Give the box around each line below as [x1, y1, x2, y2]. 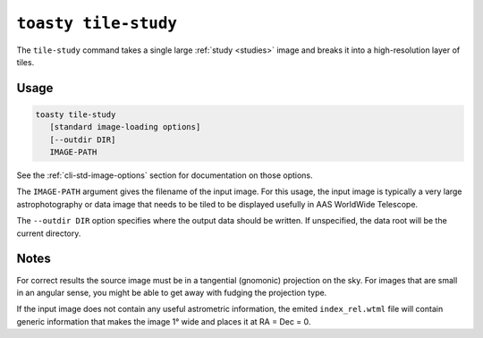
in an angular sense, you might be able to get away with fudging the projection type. [16, 287, 327, 298]
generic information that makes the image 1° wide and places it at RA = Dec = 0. [16, 316, 311, 326]
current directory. [16, 228, 81, 239]
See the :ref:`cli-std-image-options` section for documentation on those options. [16, 170, 313, 181]
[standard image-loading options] [49, 122, 201, 132]
